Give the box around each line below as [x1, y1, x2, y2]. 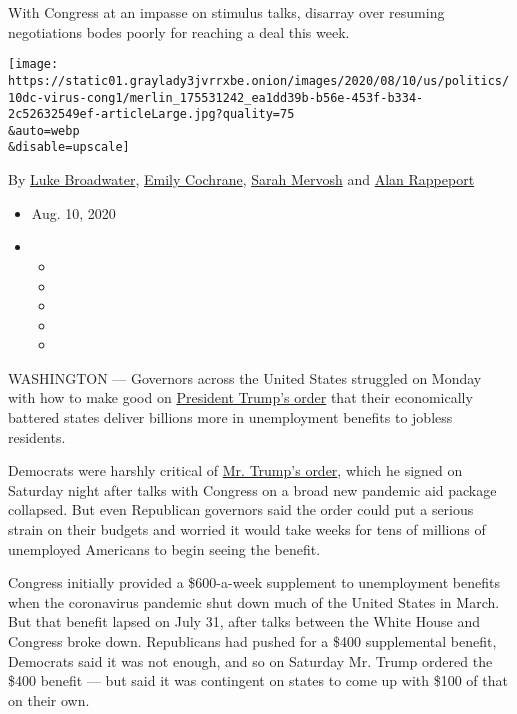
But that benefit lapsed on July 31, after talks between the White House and [8, 611, 480, 632]
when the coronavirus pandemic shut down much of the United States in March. [8, 591, 500, 612]
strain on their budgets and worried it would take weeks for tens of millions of [8, 519, 486, 540]
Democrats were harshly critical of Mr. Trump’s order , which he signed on [8, 460, 463, 481]
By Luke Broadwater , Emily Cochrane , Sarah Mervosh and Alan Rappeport [8, 169, 475, 190]
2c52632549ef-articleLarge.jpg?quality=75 [8, 107, 295, 122]
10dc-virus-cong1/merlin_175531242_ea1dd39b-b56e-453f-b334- [8, 90, 424, 105]
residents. [8, 426, 66, 447]
